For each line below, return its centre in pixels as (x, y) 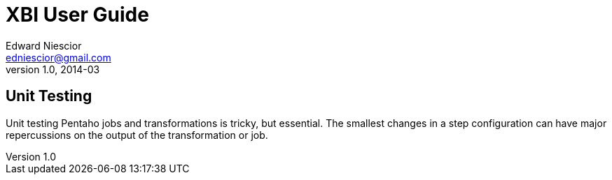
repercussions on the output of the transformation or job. (137, 135)
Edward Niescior (44, 45)
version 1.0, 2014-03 (53, 69)
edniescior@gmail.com (58, 57)
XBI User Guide (77, 15)
